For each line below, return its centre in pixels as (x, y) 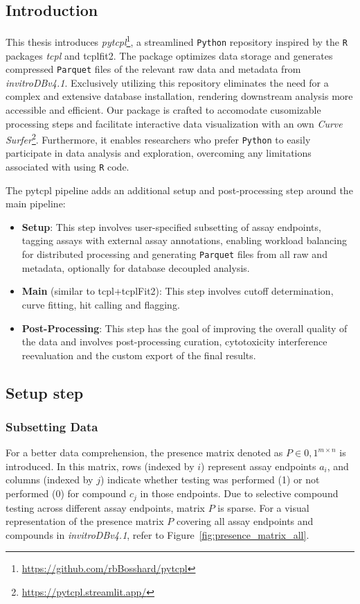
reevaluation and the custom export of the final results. (139, 355)
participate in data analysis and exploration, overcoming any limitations (159, 153)
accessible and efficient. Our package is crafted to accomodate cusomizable (163, 109)
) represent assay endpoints (259, 466)
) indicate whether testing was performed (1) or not (210, 480)
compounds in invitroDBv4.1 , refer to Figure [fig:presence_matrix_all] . (157, 534)
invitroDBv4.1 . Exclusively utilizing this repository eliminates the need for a (167, 82)
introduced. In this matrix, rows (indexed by (100, 466)
